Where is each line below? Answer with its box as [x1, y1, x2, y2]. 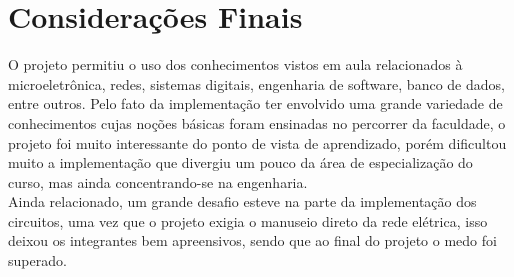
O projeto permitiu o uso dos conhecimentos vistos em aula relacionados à [8, 54, 463, 75]
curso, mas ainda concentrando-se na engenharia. [8, 171, 308, 192]
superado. [8, 250, 67, 271]
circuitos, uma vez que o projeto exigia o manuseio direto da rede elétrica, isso [8, 210, 488, 231]
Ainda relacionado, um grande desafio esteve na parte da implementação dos [8, 191, 477, 212]
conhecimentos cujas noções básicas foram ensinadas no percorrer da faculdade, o [8, 112, 506, 133]
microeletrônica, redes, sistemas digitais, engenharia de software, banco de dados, [8, 73, 505, 94]
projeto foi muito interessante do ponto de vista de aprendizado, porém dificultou [8, 132, 507, 153]
